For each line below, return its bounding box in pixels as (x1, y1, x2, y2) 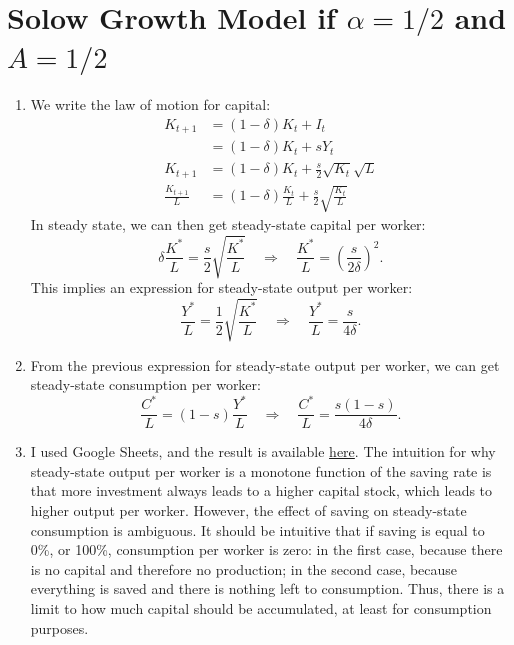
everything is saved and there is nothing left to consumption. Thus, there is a (30, 578, 505, 599)
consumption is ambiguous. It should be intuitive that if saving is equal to (30, 519, 485, 540)
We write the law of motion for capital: (30, 94, 271, 115)
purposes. (30, 617, 89, 638)
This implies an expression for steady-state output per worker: (30, 277, 413, 298)
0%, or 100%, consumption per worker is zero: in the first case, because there (30, 539, 503, 560)
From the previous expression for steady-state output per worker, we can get (30, 354, 500, 375)
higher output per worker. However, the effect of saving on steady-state (30, 500, 467, 521)
